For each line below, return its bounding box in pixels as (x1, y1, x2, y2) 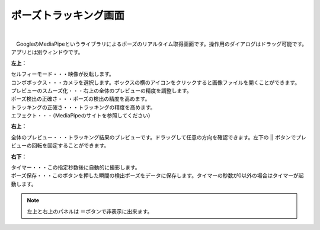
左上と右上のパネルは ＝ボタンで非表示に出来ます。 (27, 207, 153, 215)
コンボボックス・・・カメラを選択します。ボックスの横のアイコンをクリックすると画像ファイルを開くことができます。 (11, 79, 300, 86)
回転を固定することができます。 (31, 142, 110, 149)
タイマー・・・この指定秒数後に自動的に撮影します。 (11, 164, 140, 171)
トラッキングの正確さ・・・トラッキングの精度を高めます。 (11, 104, 156, 111)
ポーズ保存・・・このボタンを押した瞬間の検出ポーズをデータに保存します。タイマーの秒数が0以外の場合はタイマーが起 (11, 172, 305, 179)
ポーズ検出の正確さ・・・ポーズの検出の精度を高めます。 (11, 95, 151, 103)
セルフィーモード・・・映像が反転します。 (11, 71, 115, 78)
